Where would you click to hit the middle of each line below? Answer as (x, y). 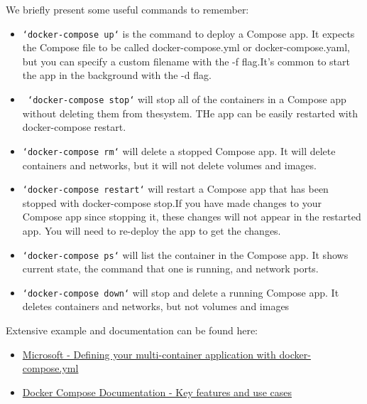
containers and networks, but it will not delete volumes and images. (169, 165)
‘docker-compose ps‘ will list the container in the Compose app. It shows (185, 254)
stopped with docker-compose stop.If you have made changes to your (172, 202)
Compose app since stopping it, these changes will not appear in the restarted (192, 217)
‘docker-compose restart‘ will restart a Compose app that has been (175, 189)
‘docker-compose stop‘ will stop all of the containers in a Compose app (187, 99)
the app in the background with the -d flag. (117, 75)
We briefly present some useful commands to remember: (127, 9)
